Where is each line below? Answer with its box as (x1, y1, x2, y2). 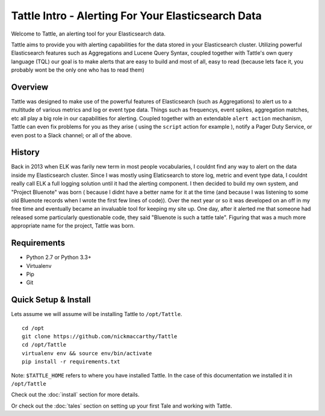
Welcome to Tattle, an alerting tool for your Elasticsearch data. (11, 30, 166, 37)
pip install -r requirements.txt (22, 358, 120, 365)
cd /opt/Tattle (22, 341, 67, 349)
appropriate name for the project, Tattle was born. (11, 222, 135, 229)
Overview (11, 82, 49, 92)
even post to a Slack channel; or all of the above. (11, 131, 132, 138)
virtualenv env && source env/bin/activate (22, 350, 152, 356)
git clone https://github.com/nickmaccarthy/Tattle (22, 333, 178, 340)
